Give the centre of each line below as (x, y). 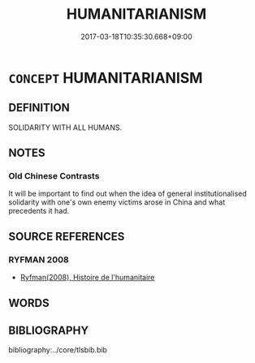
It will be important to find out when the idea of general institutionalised (128, 194)
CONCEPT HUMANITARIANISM (106, 78)
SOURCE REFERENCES (67, 236)
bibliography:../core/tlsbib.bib (58, 350)
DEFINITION (39, 108)
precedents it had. (39, 211)
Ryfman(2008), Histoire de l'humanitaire (87, 278)
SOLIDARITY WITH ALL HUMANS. (65, 127)
